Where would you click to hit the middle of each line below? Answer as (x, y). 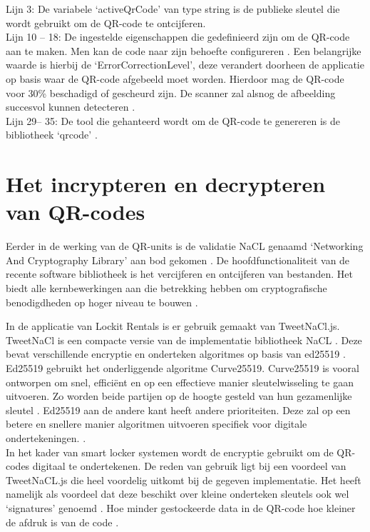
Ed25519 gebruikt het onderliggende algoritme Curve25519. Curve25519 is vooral (183, 368)
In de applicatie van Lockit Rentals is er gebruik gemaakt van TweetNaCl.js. (173, 326)
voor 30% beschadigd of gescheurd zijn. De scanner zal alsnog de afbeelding (171, 92)
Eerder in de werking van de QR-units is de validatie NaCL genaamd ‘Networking (185, 246)
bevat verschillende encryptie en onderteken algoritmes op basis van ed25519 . (176, 354)
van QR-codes (76, 212)
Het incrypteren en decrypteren (166, 184)
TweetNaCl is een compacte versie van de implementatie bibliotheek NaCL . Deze (184, 340)
